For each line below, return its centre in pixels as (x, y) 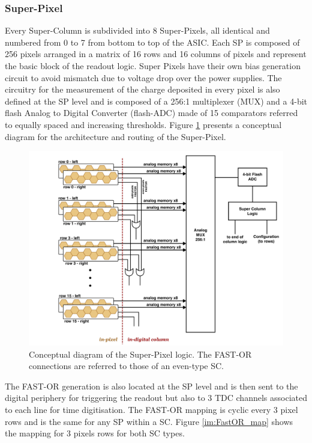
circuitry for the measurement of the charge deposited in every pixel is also (142, 89)
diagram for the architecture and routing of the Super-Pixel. (115, 136)
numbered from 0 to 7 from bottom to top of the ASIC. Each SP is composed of (152, 42)
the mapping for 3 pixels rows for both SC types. (95, 433)
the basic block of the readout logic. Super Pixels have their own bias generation (153, 66)
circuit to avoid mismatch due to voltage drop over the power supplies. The (143, 77)
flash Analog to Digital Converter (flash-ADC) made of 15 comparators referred (151, 113)
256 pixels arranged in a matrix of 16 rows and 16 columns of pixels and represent (156, 54)
